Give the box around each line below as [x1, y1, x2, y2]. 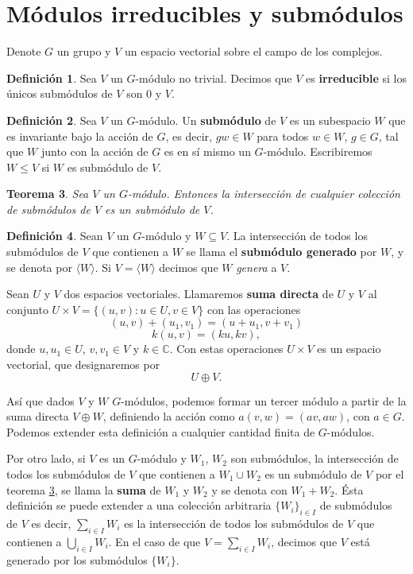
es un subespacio [289, 111, 371, 128]
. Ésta [334, 481, 364, 498]
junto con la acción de [41, 143, 149, 160]
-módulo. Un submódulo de [135, 111, 276, 128]
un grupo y [56, 43, 111, 60]
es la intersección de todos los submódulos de [124, 514, 344, 531]
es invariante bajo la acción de [6, 127, 153, 144]
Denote [6, 43, 41, 60]
